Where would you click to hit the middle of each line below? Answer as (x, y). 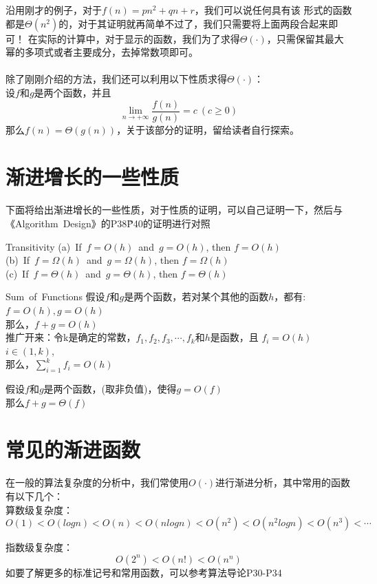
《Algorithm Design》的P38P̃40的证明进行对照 (108, 223)
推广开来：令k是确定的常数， (71, 337)
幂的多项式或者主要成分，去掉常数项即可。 (102, 52)
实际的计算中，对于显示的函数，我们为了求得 (139, 38)
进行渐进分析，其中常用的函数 (283, 482)
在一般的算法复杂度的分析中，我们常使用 (97, 482)
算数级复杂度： (39, 509)
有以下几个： (34, 496)
